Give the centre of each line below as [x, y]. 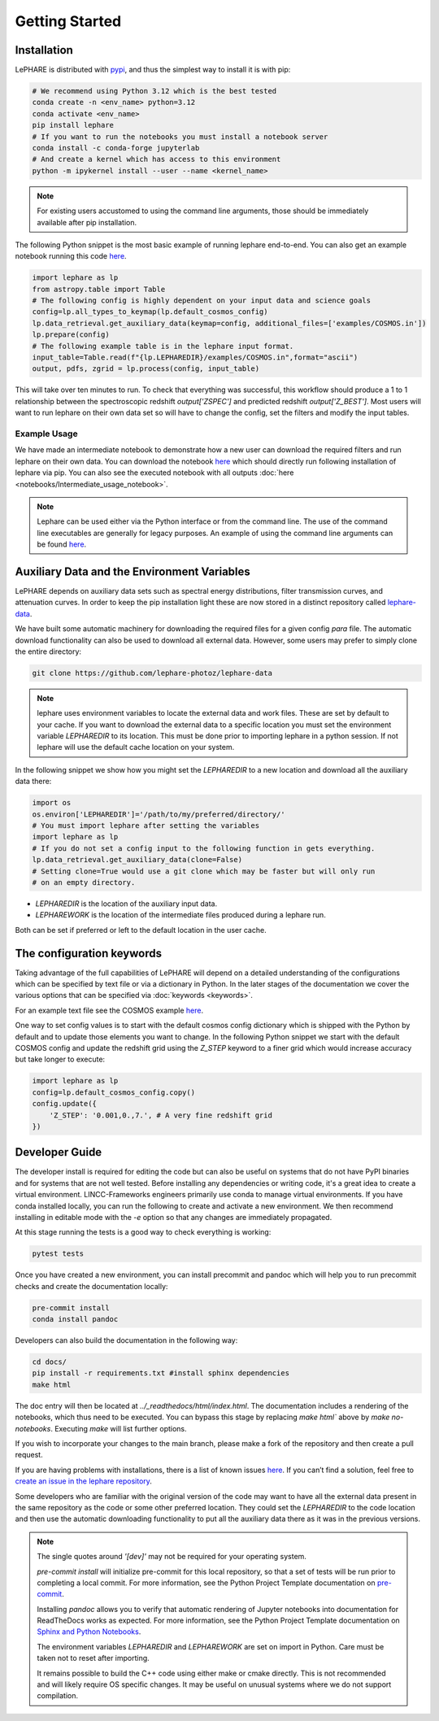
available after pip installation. [87, 222]
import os [52, 803]
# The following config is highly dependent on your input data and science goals [202, 301]
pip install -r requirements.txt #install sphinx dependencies [161, 1373]
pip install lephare [73, 125]
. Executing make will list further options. [118, 1428]
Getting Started [68, 21]
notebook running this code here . [71, 256]
